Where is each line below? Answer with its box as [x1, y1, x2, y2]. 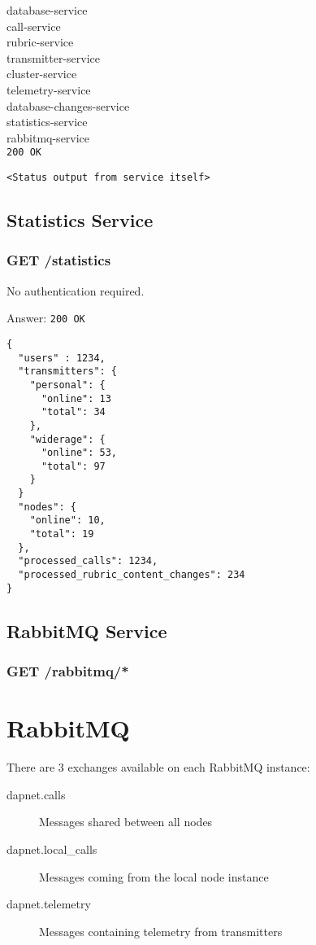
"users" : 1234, [18, 352, 106, 364]
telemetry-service [6, 81, 91, 98]
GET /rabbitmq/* [6, 661, 129, 681]
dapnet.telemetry [6, 895, 91, 912]
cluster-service [6, 65, 77, 82]
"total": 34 [41, 406, 106, 418]
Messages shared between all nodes [39, 813, 213, 830]
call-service [6, 17, 61, 34]
